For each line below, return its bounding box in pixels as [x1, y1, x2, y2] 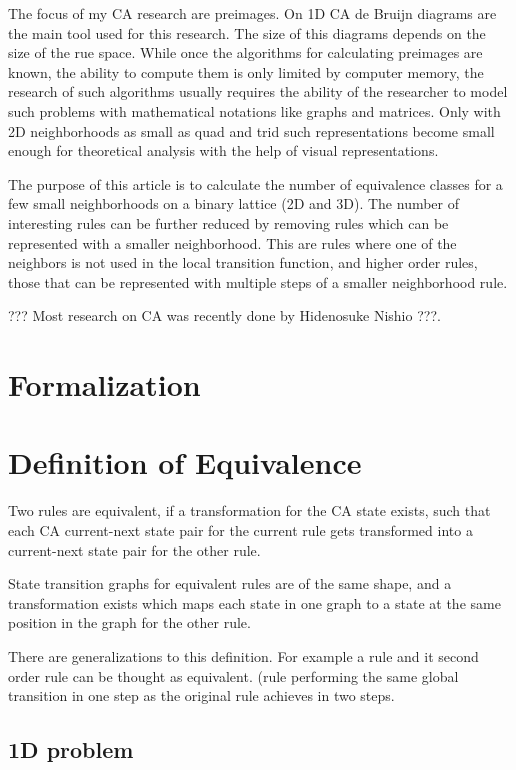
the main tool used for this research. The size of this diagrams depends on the [8, 22, 486, 43]
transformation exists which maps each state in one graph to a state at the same [8, 592, 501, 613]
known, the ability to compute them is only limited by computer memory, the [8, 61, 484, 82]
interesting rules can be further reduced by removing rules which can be [8, 212, 449, 233]
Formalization [8, 364, 201, 405]
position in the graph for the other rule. [8, 612, 251, 633]
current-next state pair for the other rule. [8, 539, 261, 560]
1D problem [8, 734, 134, 765]
